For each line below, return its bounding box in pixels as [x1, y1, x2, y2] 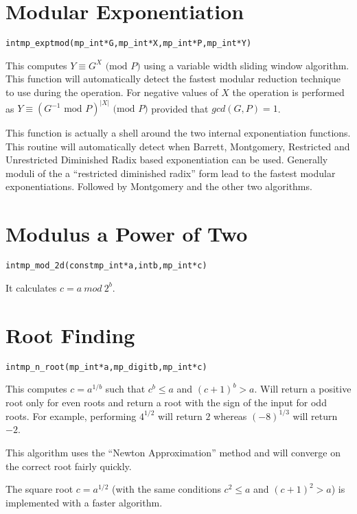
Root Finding [5, 320, 135, 349]
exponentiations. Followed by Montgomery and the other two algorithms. [5, 179, 312, 194]
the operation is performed [232, 84, 345, 99]
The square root [5, 482, 73, 496]
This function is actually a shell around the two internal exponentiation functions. [5, 126, 351, 140]
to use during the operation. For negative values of [5, 84, 218, 99]
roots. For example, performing [5, 408, 137, 423]
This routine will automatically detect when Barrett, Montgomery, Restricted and [5, 139, 350, 153]
